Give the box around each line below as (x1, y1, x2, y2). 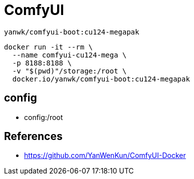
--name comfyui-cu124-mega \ (12, 50, 127, 59)
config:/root (24, 112, 63, 121)
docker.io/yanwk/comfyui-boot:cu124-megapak (12, 74, 190, 83)
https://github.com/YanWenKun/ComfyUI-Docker (24, 151, 186, 160)
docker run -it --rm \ (4, 42, 93, 51)
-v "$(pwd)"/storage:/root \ (12, 66, 127, 75)
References (4, 130, 63, 143)
